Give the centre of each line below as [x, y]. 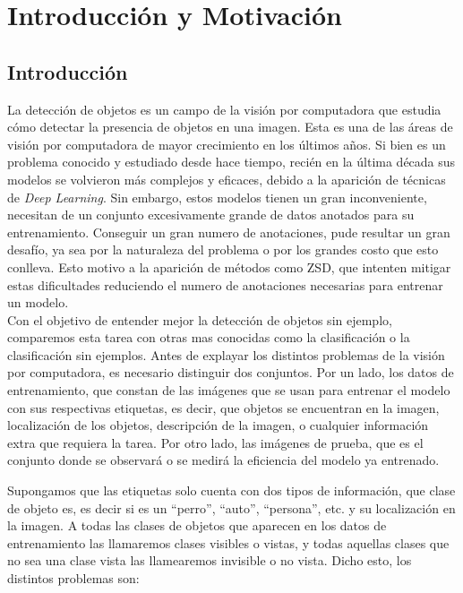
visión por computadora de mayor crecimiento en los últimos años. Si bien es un [227, 144]
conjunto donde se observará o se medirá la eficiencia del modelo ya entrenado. [223, 460]
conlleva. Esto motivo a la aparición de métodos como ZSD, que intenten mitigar [229, 266]
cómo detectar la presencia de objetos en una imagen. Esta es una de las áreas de [230, 127]
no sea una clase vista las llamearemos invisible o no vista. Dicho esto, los [210, 560]
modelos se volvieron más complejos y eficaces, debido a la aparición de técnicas [227, 179]
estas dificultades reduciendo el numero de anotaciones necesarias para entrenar [225, 284]
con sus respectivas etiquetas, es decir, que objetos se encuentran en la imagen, [223, 407]
